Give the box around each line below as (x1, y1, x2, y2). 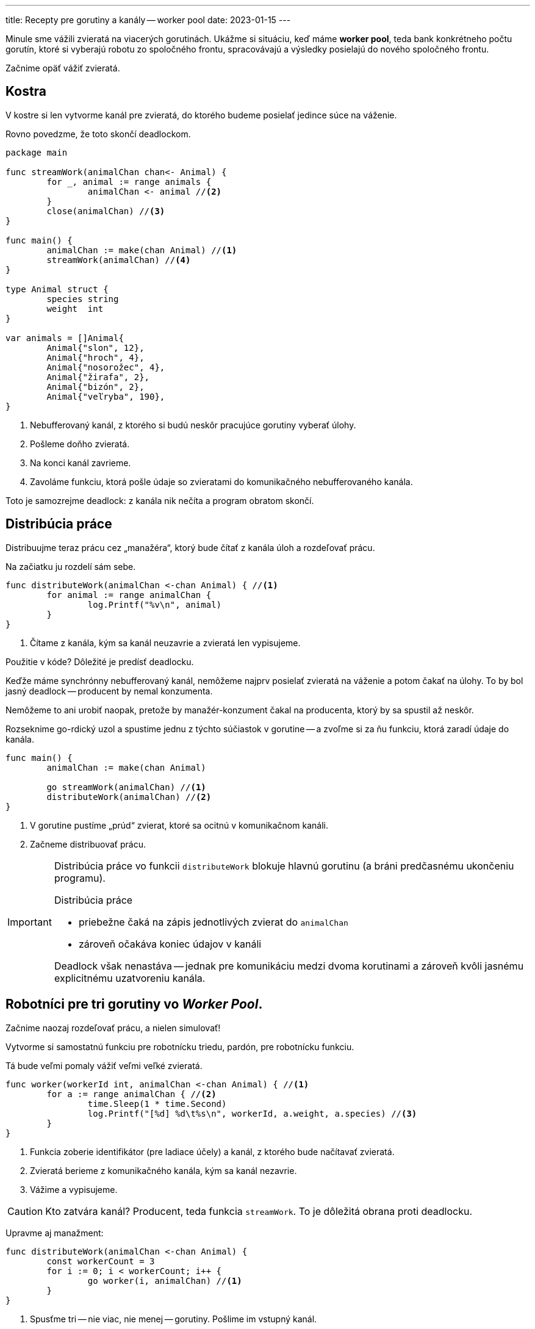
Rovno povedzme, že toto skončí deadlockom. (5, 128, 191, 139)
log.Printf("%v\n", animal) (87, 599, 222, 610)
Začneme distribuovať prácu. (30, 838, 146, 849)
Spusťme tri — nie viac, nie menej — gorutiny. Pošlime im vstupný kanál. (30, 1313, 317, 1324)
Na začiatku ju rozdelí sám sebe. (5, 561, 136, 572)
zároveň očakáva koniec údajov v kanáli (78, 937, 262, 950)
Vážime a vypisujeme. (30, 1184, 118, 1195)
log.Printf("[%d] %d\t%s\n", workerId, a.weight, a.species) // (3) (87, 1108, 417, 1118)
